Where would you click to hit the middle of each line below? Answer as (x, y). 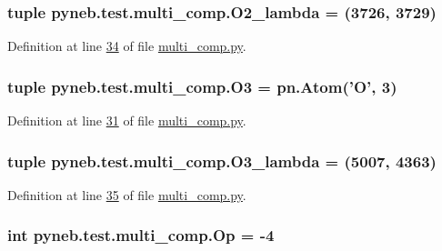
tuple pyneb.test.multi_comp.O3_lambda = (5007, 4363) (222, 161)
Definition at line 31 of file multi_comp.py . (127, 120)
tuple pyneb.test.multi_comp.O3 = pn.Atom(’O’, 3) (202, 86)
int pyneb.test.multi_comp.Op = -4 (141, 235)
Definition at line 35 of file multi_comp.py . (127, 194)
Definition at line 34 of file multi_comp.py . (127, 46)
